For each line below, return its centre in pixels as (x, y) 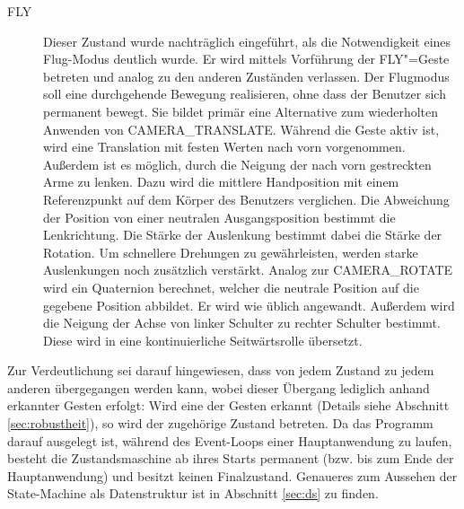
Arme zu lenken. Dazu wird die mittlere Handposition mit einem (221, 182)
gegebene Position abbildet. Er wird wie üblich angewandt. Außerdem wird (249, 305)
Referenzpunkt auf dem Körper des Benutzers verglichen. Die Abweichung (246, 199)
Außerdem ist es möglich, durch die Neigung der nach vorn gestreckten (237, 164)
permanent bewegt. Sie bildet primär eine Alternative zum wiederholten (241, 111)
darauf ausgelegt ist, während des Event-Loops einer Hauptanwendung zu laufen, (230, 440)
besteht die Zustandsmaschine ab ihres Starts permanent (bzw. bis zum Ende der (231, 458)
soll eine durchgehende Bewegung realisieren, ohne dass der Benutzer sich (245, 94)
